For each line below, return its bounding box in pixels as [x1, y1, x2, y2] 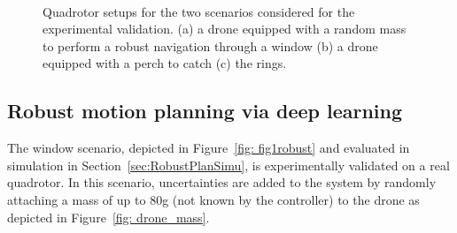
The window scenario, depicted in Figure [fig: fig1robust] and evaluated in [7, 139, 410, 157]
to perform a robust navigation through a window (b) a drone [43, 36, 378, 55]
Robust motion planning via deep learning [7, 97, 403, 124]
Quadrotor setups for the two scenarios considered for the [43, 2, 355, 20]
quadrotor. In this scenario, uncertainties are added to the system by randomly [7, 173, 437, 192]
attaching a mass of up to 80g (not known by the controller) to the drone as [7, 190, 420, 208]
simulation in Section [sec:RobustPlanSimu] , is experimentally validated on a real [7, 155, 450, 174]
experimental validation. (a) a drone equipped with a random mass [43, 19, 407, 38]
